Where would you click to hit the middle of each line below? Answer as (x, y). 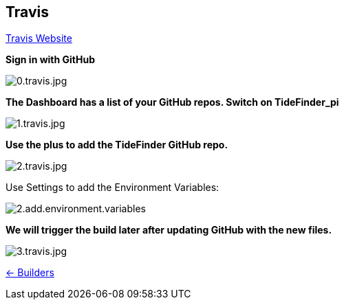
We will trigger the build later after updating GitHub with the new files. (169, 230)
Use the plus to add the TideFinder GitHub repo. (117, 145)
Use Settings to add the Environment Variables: (112, 188)
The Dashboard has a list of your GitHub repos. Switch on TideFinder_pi (172, 102)
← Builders (30, 273)
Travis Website (39, 38)
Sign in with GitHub (51, 60)
